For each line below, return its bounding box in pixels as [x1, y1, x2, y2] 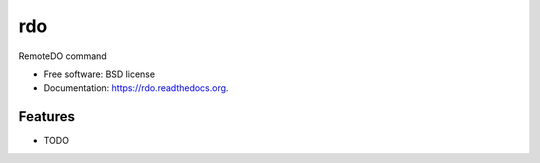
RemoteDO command [18, 50, 107, 62]
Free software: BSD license [43, 68, 155, 80]
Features [18, 108, 75, 125]
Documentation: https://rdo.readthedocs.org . [43, 82, 229, 94]
